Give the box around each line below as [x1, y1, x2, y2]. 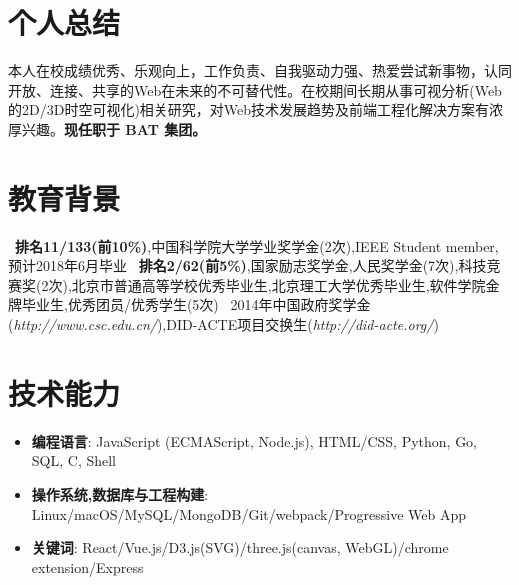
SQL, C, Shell [31, 450, 117, 471]
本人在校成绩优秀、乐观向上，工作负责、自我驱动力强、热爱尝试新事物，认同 [8, 60, 512, 81]
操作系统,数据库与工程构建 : [31, 483, 209, 504]
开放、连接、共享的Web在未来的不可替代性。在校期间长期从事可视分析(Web [8, 79, 502, 100]
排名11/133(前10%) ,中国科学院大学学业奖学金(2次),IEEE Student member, [15, 235, 499, 256]
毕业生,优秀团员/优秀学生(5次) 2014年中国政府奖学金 [21, 294, 371, 315]
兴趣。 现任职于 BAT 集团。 [21, 118, 207, 139]
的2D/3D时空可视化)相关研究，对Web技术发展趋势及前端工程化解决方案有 [8, 99, 490, 120]
